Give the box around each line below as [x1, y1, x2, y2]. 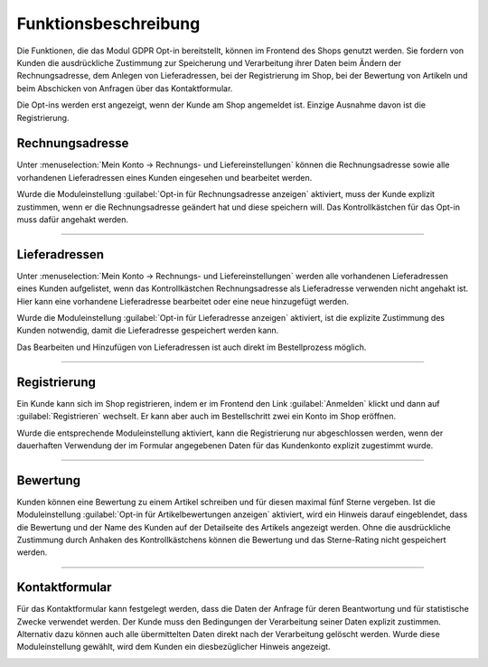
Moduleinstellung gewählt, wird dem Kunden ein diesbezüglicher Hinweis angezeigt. [16, 642, 331, 653]
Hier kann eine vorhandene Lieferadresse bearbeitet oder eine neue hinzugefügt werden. [16, 296, 350, 306]
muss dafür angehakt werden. [16, 213, 129, 225]
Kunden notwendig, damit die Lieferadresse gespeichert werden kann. [16, 325, 279, 336]
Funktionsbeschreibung [16, 14, 201, 33]
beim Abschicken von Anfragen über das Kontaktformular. [16, 82, 233, 94]
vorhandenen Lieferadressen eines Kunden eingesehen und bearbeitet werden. [16, 172, 313, 183]
